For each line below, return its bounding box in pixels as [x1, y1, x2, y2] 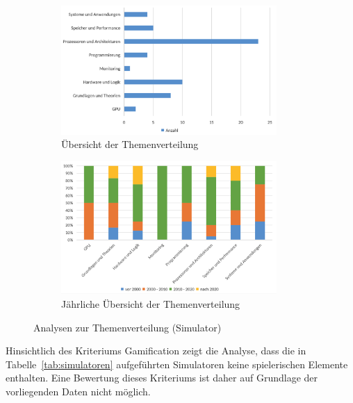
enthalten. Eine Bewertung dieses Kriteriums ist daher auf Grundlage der [6, 370, 318, 385]
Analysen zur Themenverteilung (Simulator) [33, 320, 222, 334]
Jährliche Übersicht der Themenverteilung [61, 297, 240, 311]
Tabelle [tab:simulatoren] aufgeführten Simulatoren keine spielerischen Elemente [6, 356, 348, 371]
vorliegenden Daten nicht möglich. [6, 384, 151, 399]
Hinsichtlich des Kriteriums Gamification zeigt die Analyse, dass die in [6, 343, 306, 358]
